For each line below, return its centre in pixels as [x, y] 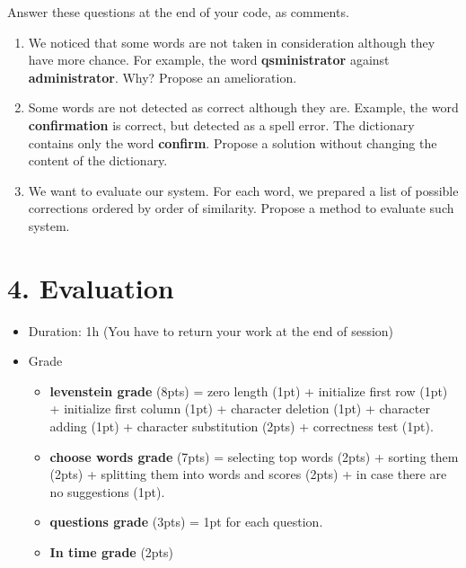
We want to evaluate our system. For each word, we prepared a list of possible [243, 190]
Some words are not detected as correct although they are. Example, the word [243, 107]
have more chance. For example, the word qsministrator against [209, 60]
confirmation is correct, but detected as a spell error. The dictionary [221, 124]
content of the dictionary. [98, 160]
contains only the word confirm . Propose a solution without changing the [233, 142]
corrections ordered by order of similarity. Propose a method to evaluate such [241, 208]
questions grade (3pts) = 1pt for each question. [186, 522]
